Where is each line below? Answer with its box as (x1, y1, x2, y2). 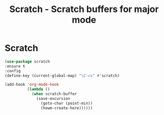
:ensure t (5, 64, 26, 69)
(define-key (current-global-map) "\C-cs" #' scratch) (5, 73, 120, 78)
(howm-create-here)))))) (40, 105, 93, 110)
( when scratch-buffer (31, 91, 77, 96)
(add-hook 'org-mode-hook (5, 82, 59, 87)
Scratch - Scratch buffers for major (9, 4, 159, 15)
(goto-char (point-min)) (40, 100, 93, 106)
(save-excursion (36, 96, 70, 101)
